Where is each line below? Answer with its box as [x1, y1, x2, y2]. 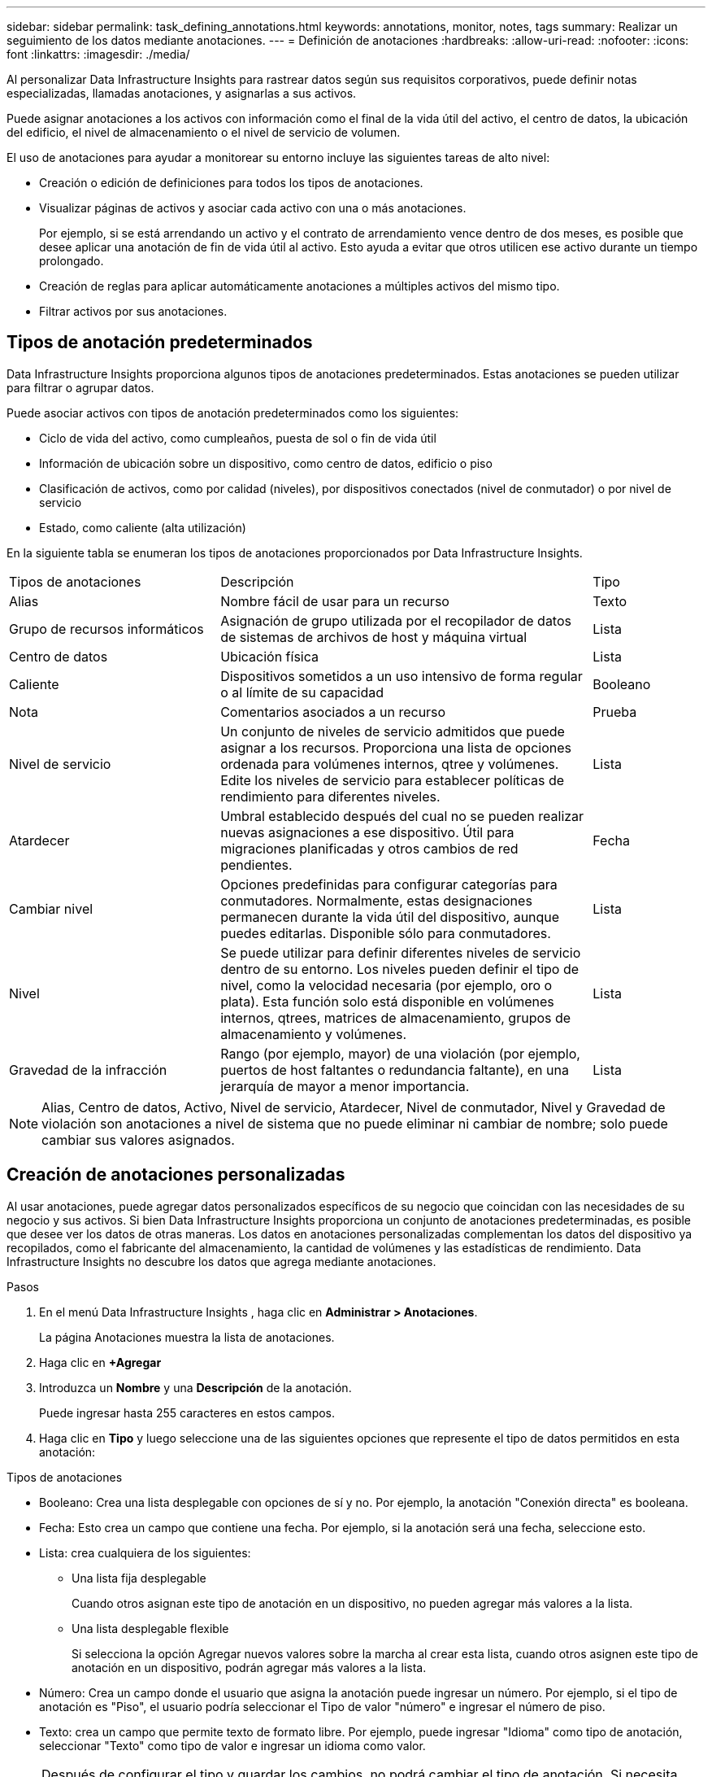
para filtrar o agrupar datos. [7, 380, 154, 395]
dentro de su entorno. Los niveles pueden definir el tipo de [220, 960, 580, 977]
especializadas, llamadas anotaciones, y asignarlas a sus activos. [7, 86, 357, 100]
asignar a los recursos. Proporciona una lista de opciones [220, 739, 571, 756]
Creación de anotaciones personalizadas [7, 1164, 345, 1185]
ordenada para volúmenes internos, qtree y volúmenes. [220, 755, 559, 772]
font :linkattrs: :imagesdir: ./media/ [7, 47, 190, 61]
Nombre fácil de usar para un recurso [220, 592, 449, 609]
